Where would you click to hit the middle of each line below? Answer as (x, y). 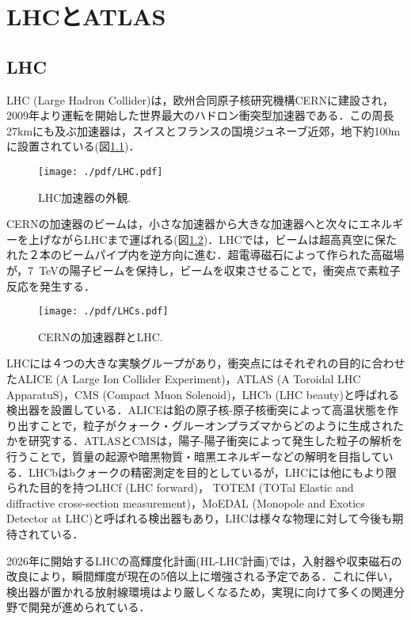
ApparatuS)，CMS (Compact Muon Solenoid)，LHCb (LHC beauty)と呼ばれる (203, 394)
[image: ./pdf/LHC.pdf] (101, 171)
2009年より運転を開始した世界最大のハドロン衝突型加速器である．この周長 (200, 115)
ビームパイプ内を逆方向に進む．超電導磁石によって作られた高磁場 (233, 255)
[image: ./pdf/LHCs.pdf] (103, 312)
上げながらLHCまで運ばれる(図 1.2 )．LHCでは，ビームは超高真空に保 (207, 239)
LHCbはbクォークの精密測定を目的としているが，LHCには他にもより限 (212, 472)
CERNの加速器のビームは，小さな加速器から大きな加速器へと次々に (183, 224)
